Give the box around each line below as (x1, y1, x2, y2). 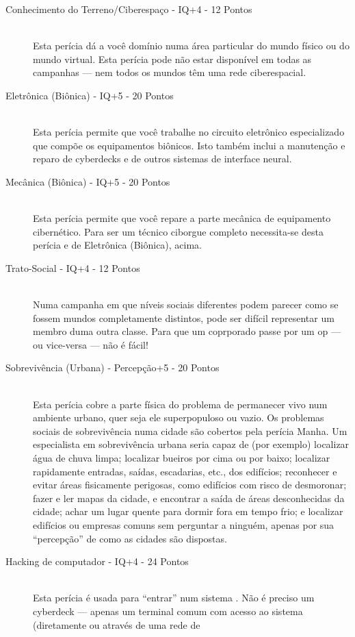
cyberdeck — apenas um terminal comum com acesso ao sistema (33, 603, 303, 618)
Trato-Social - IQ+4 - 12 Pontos (5, 260, 140, 275)
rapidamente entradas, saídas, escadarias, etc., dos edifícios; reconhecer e (33, 464, 337, 478)
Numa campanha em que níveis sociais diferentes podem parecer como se (33, 297, 339, 312)
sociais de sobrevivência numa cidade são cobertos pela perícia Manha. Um (33, 423, 347, 438)
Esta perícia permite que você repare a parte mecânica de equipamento (33, 211, 331, 225)
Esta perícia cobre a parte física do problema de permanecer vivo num (33, 397, 328, 411)
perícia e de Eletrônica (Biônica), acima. (33, 238, 202, 252)
